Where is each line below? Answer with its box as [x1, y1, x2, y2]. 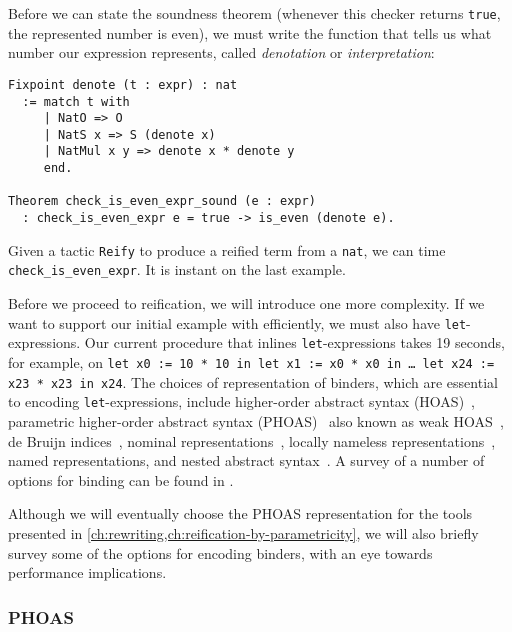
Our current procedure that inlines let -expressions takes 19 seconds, [84, 332, 505, 353]
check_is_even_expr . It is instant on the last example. [8, 259, 346, 280]
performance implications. [8, 562, 167, 583]
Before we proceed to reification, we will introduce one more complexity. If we [8, 293, 485, 314]
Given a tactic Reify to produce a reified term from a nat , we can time [8, 239, 446, 260]
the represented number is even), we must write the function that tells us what [8, 22, 492, 43]
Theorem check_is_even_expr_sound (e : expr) [8, 194, 316, 209]
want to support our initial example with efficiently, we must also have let [8, 312, 467, 333]
